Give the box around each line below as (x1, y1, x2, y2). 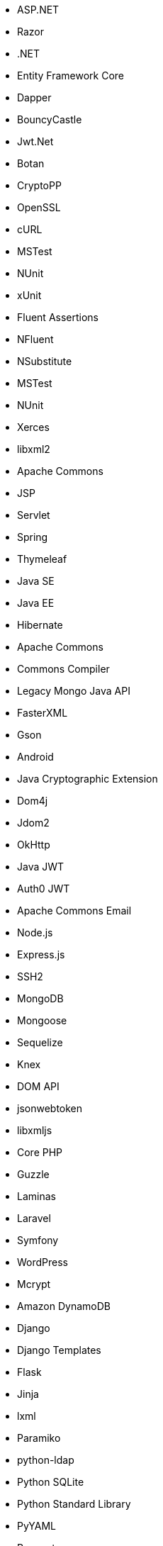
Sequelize (17, 1036, 63, 1048)
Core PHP (17, 1146, 63, 1158)
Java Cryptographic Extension (17, 773, 158, 785)
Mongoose (17, 1014, 67, 1026)
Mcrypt (17, 1278, 51, 1290)
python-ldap (17, 1454, 74, 1466)
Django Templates (17, 1344, 101, 1356)
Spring (17, 531, 48, 543)
